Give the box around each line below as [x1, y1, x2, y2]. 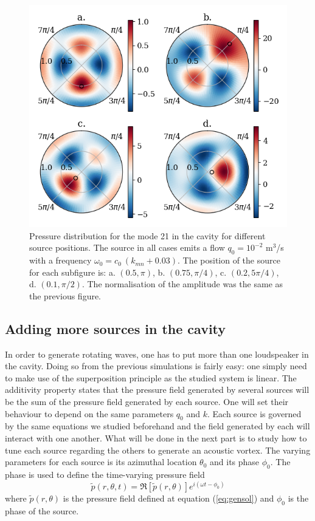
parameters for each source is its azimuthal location [5, 455, 197, 468]
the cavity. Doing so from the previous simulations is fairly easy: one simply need [5, 359, 307, 372]
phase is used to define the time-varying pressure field [5, 468, 205, 481]
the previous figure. [29, 289, 102, 302]
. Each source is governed [207, 407, 302, 420]
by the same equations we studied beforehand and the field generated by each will [5, 420, 310, 432]
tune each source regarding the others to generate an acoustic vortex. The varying [5, 443, 311, 456]
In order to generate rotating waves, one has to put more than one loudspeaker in [5, 347, 309, 360]
